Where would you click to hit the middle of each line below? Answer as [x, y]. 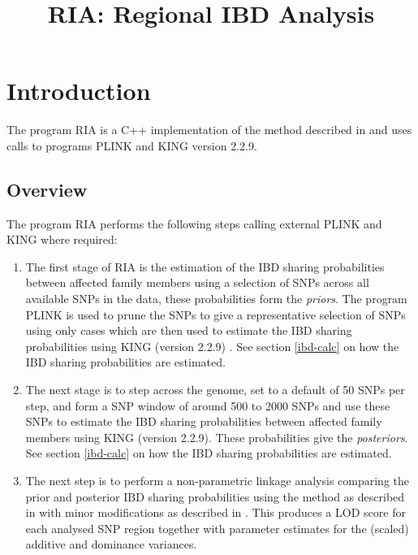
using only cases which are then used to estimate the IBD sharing [189, 330]
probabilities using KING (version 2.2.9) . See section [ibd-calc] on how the [212, 346]
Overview [47, 189]
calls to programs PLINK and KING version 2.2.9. [132, 145]
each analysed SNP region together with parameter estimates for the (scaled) [217, 528]
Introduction [79, 91]
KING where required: [62, 239]
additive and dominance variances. [111, 544]
